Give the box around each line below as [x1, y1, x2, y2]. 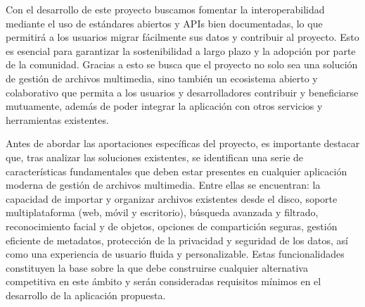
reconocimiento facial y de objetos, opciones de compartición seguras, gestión [6, 218, 338, 233]
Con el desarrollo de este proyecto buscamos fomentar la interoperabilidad [6, 2, 325, 16]
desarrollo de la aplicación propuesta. [6, 287, 166, 302]
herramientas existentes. [6, 112, 109, 127]
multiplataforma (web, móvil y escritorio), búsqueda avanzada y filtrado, [6, 205, 319, 220]
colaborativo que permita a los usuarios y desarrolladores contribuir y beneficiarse [6, 84, 359, 99]
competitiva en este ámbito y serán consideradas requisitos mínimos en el [6, 274, 321, 289]
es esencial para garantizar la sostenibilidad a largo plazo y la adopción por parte [6, 43, 356, 58]
